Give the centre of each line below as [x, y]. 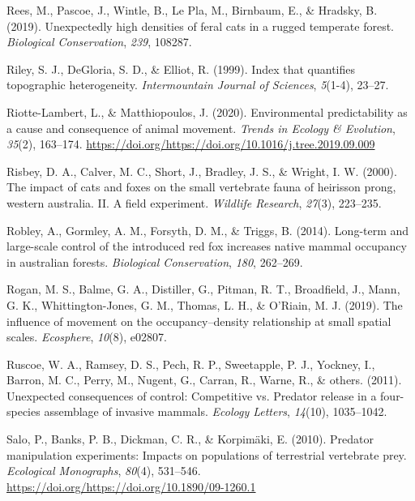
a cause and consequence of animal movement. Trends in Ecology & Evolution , [201, 128]
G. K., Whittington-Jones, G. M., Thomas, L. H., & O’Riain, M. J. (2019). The [205, 304]
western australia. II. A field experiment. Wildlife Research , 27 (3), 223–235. [194, 202]
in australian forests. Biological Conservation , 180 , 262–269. [155, 261]
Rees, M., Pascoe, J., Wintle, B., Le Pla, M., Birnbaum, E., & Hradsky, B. [192, 10]
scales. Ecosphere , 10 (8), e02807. [87, 337]
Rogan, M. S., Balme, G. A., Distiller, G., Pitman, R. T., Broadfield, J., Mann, [203, 289]
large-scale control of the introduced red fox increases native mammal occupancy [207, 246]
